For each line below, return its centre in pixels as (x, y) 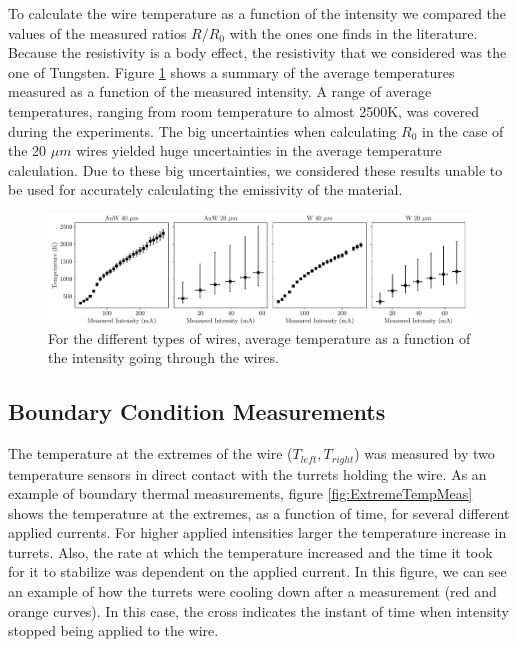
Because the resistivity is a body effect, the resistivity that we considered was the (257, 52)
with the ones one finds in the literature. (353, 32)
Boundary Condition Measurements (197, 411)
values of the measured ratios (97, 32)
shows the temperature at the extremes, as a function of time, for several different (259, 512)
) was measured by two (424, 453)
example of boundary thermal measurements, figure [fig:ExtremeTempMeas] (240, 493)
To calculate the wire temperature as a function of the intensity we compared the (257, 13)
